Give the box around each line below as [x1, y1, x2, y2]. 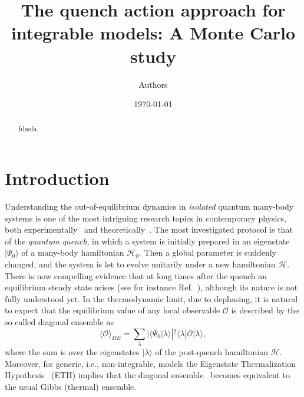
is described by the [231, 304, 299, 316]
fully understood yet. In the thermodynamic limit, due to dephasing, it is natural [5, 292, 298, 305]
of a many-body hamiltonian [21, 246, 124, 259]
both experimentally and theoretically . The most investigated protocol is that [5, 223, 293, 236]
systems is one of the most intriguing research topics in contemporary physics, [5, 211, 287, 224]
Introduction [5, 166, 110, 190]
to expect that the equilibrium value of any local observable [5, 304, 220, 316]
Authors [138, 78, 168, 90]
